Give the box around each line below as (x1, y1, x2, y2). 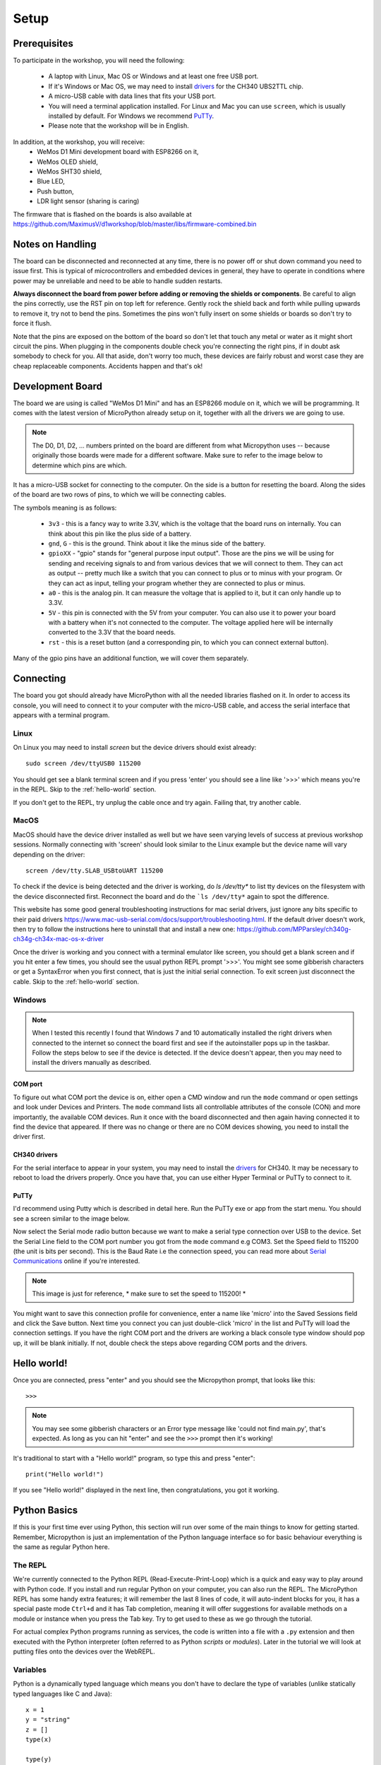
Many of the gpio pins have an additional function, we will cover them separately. (13, 654, 249, 663)
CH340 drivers (13, 1151, 58, 1159)
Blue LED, (37, 177, 65, 186)
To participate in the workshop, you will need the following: (13, 56, 185, 65)
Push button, (37, 187, 74, 196)
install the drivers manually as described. (32, 1058, 152, 1067)
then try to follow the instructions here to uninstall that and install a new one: (13, 925, 236, 933)
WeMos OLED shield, (37, 157, 98, 166)
